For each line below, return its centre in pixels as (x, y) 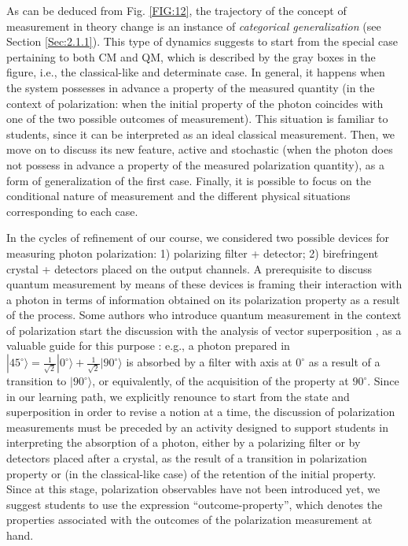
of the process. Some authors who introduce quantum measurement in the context (204, 315)
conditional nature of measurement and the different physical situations (178, 196)
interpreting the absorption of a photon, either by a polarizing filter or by (184, 442)
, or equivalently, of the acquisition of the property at (221, 381)
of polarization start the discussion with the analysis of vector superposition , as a (204, 330)
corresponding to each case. (72, 211)
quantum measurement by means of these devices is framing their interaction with (204, 284)
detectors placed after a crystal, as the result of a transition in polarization (187, 458)
